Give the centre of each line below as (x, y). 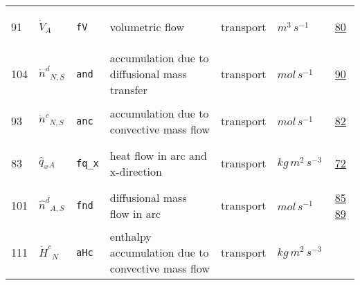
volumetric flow (147, 27)
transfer (128, 90)
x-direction (136, 171)
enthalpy (130, 237)
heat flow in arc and (158, 155)
